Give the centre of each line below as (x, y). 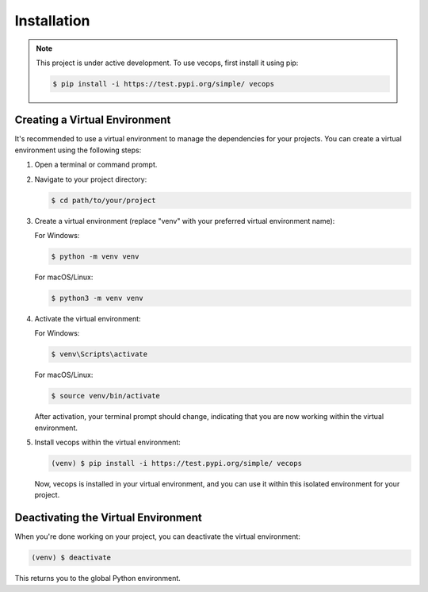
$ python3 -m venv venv (97, 298)
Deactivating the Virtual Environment (108, 518)
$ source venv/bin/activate (105, 396)
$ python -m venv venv (95, 256)
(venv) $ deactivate (71, 558)
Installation (52, 21)
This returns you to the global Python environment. (98, 579)
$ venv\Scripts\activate (99, 354)
